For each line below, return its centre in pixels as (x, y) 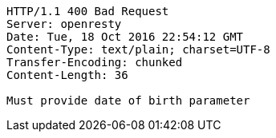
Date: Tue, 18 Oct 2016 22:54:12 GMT (125, 37)
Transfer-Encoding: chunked (95, 62)
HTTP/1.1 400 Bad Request (88, 11)
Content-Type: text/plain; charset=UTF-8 (138, 49)
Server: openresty (64, 24)
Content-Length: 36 (67, 75)
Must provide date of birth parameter (128, 101)
